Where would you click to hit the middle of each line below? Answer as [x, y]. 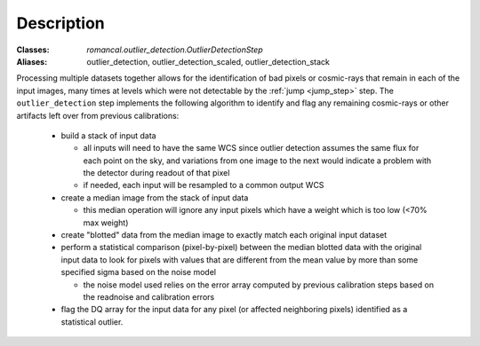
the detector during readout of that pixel [156, 173]
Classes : [33, 50]
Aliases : [32, 61]
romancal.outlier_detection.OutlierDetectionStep [175, 50]
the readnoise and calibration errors [149, 296]
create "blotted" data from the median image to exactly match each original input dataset [224, 235]
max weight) [106, 223]
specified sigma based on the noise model [139, 272]
